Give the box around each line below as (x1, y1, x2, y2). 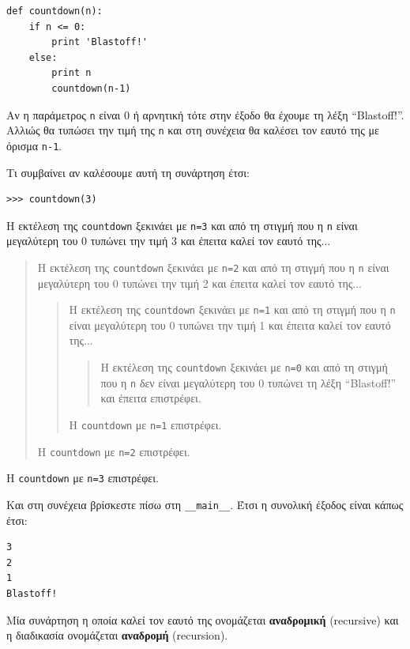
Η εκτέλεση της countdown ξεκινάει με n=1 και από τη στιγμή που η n (69, 301, 396, 318)
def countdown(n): (6, 6, 103, 17)
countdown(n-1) (51, 82, 131, 94)
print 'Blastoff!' (51, 36, 148, 48)
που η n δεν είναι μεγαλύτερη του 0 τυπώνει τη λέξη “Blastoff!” (100, 374, 397, 391)
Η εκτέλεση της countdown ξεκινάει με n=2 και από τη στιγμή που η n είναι (37, 258, 389, 275)
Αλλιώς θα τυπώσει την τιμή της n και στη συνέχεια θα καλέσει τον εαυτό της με (6, 122, 379, 138)
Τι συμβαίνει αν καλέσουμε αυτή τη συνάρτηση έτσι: (6, 164, 250, 180)
